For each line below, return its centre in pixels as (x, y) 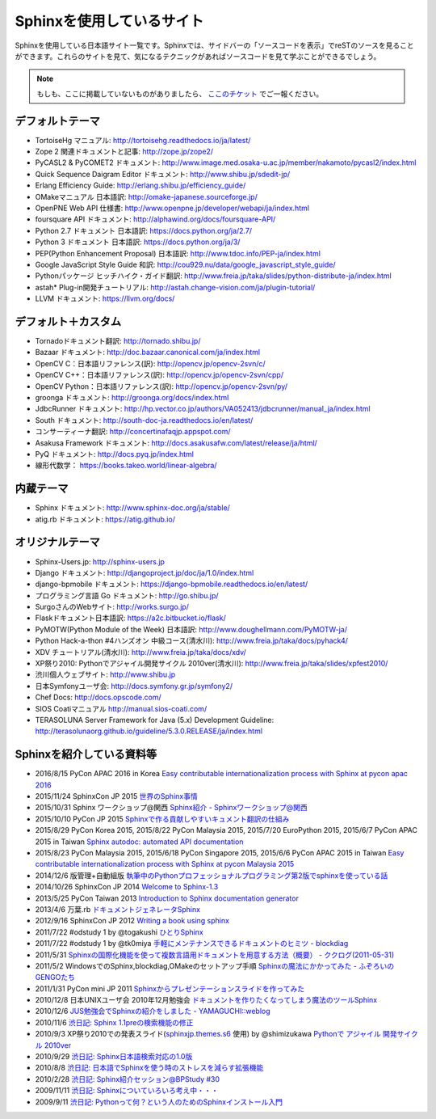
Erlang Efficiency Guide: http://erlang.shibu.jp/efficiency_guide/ (140, 185)
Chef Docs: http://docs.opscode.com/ (98, 697)
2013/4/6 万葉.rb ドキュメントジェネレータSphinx (118, 909)
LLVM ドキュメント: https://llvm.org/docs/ (105, 298)
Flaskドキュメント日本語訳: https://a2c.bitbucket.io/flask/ (130, 618)
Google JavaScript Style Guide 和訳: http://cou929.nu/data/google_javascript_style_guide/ (185, 264)
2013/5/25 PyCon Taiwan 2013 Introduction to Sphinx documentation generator (167, 898)
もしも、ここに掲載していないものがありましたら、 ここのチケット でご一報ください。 (180, 94)
